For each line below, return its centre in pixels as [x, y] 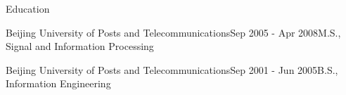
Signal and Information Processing [80, 46]
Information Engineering [58, 83]
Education [28, 8]
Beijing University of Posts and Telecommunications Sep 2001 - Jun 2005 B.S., [172, 69]
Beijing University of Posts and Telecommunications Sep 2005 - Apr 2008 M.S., [173, 32]
